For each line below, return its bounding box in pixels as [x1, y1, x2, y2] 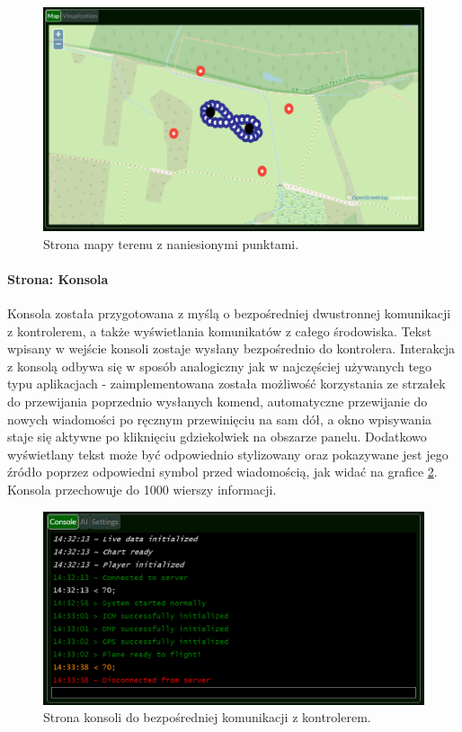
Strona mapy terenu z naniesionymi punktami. [43, 234, 299, 253]
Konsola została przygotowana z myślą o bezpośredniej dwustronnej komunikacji [7, 304, 451, 323]
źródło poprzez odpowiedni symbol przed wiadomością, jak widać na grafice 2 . [7, 462, 438, 481]
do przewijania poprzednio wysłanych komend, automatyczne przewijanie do [7, 392, 428, 411]
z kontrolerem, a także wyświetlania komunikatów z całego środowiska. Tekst [7, 321, 432, 340]
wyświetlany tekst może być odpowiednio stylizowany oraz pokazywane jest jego [7, 444, 449, 463]
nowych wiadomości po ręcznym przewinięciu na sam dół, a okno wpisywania [7, 409, 432, 428]
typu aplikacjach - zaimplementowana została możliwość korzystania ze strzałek [7, 374, 446, 393]
